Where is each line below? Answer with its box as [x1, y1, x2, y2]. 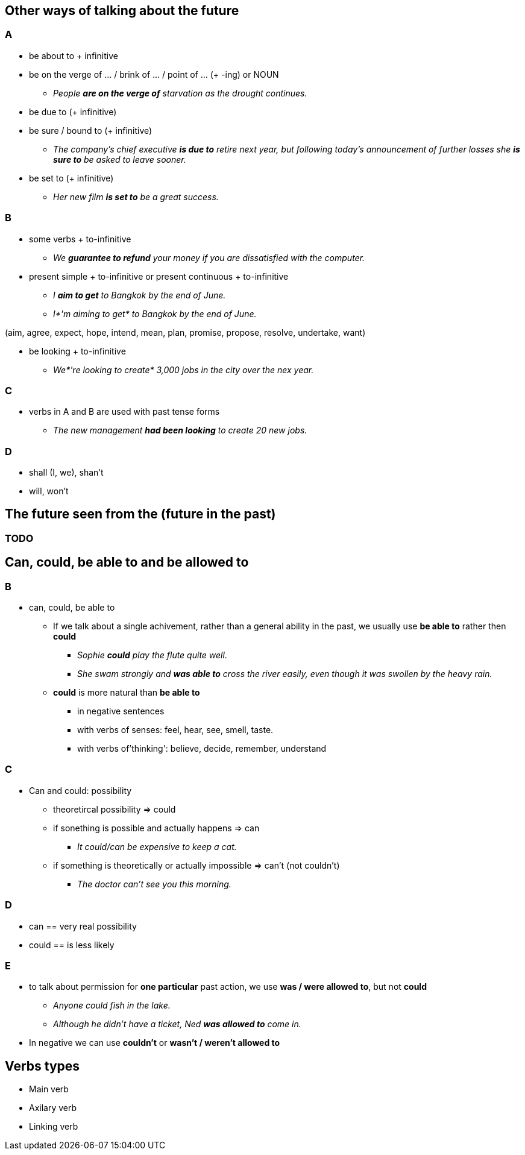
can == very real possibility [29, 921, 137, 931]
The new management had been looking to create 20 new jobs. [53, 425, 307, 436]
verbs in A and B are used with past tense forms [29, 406, 220, 417]
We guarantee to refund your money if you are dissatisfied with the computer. [53, 252, 365, 263]
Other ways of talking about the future [5, 3, 239, 18]
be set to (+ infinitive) [29, 172, 114, 183]
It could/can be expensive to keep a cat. [77, 841, 237, 852]
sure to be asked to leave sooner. [53, 154, 186, 165]
